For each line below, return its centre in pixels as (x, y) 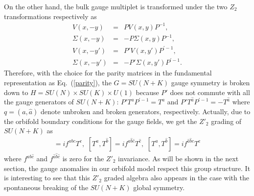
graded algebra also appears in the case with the (176, 178)
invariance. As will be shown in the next (178, 159)
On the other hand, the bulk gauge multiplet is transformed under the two (116, 6)
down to (16, 92)
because (147, 92)
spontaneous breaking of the (46, 187)
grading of (226, 121)
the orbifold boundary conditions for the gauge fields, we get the (101, 121)
